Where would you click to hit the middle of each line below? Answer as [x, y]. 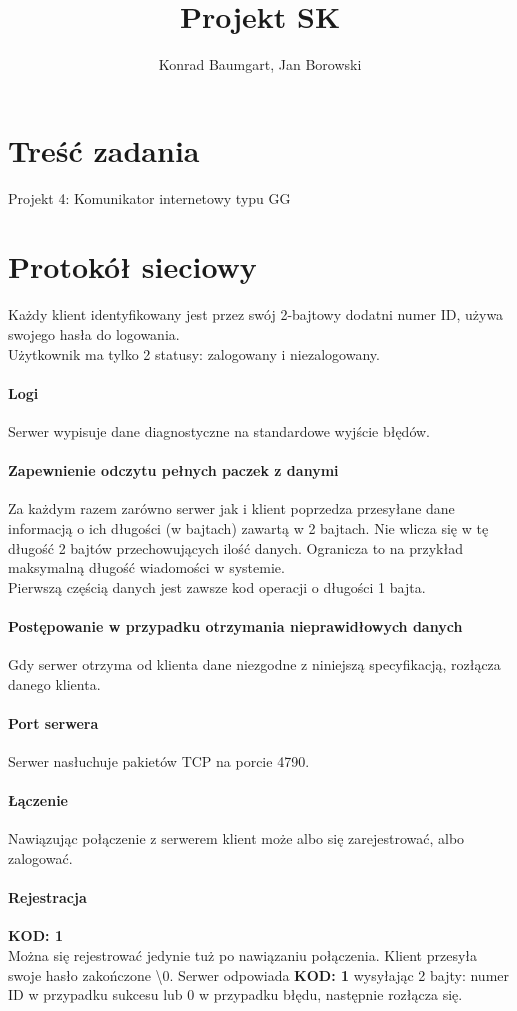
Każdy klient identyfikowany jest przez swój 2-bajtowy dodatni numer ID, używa [256, 314]
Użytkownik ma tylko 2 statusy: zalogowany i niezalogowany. [194, 353]
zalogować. [40, 858]
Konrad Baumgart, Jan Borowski [260, 64]
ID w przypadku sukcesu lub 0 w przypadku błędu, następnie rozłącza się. [235, 994]
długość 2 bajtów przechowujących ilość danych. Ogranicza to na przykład [235, 547]
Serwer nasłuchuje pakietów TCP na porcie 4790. [159, 761]
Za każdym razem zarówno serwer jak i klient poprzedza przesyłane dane [231, 508]
